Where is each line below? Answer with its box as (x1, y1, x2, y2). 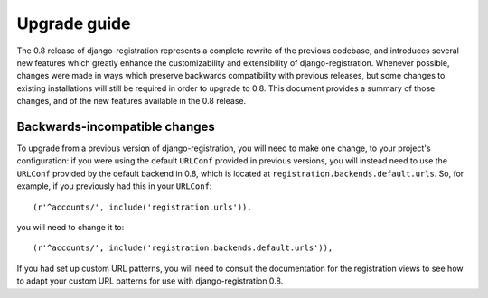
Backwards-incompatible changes (16, 118, 216, 135)
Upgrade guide (16, 14, 131, 33)
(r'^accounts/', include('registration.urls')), (33, 201, 252, 212)
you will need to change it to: (16, 221, 125, 232)
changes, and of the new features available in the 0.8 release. (16, 96, 247, 107)
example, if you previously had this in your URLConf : (16, 181, 212, 191)
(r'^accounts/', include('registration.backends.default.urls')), (33, 243, 333, 253)
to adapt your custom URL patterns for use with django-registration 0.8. (16, 275, 284, 286)
